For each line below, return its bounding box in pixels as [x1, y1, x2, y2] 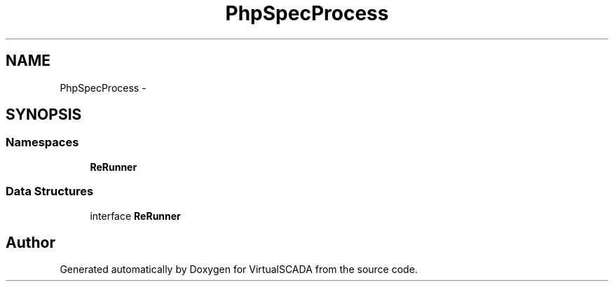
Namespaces [6, 135, 79, 150]
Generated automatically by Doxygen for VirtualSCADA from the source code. [60, 263, 418, 276]
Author [6, 233, 55, 251]
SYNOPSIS [6, 106, 82, 124]
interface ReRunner [90, 209, 181, 222]
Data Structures [6, 184, 94, 199]
